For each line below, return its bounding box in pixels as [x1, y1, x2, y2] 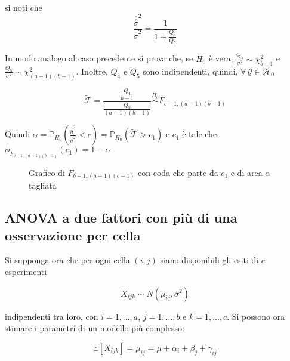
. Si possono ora [227, 310, 285, 322]
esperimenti [5, 265, 47, 277]
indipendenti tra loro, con [5, 310, 98, 322]
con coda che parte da [138, 166, 218, 178]
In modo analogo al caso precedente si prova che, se [5, 52, 193, 64]
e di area [230, 166, 263, 178]
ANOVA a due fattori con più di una [5, 208, 237, 227]
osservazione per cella [5, 226, 141, 244]
